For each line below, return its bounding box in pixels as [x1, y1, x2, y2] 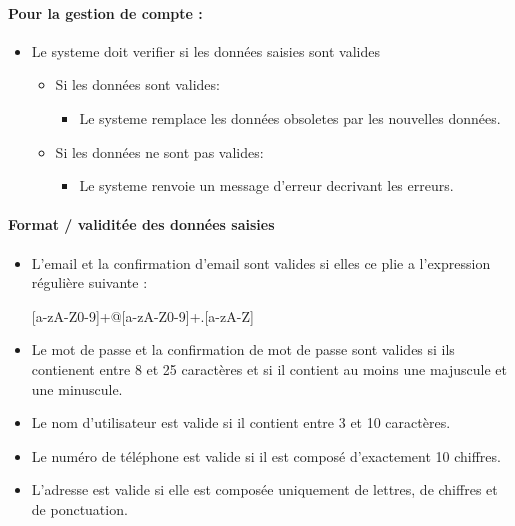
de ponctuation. [31, 498, 128, 519]
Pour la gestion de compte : [8, 2, 203, 23]
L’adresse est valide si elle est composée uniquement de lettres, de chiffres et [31, 479, 498, 500]
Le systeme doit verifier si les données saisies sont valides [31, 40, 381, 61]
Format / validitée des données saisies [8, 214, 275, 235]
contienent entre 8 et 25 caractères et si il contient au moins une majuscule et [31, 358, 507, 379]
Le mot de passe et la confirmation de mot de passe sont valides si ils [31, 339, 455, 360]
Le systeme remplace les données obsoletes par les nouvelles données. [79, 107, 501, 128]
